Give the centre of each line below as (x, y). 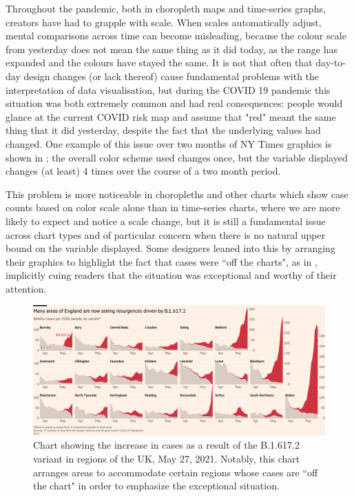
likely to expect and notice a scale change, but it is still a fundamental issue (166, 221)
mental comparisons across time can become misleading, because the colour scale (176, 36)
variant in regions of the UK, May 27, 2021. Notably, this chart (167, 459)
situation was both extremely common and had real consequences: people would (174, 103)
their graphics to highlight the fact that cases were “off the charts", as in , (162, 261)
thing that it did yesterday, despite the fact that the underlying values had (163, 130)
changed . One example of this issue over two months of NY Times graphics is (169, 143)
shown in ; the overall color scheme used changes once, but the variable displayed (177, 157)
